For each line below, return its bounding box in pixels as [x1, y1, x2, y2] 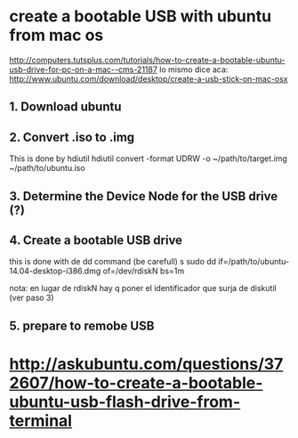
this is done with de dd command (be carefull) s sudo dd [9, 256, 216, 267]
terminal [9, 410, 73, 431]
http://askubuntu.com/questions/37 [9, 353, 284, 374]
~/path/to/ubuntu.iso [9, 163, 86, 174]
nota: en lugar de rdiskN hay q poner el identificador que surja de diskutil [9, 283, 278, 294]
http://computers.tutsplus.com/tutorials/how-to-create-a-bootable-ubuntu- [9, 54, 286, 65]
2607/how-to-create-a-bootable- [9, 372, 263, 393]
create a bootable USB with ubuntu [9, 6, 272, 27]
